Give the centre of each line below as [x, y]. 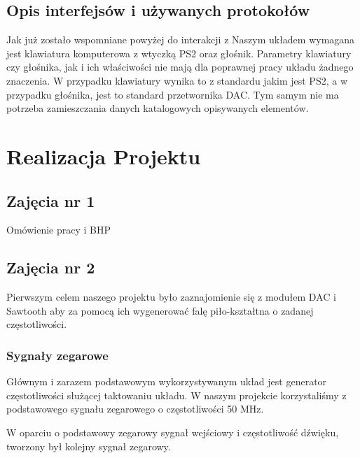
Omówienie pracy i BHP [58, 230]
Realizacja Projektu [104, 156]
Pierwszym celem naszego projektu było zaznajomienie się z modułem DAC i [171, 297]
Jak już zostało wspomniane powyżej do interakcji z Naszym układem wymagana [181, 40]
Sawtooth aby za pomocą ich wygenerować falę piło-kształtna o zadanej [160, 310]
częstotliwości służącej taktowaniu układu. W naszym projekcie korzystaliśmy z [176, 395]
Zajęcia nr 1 [51, 200]
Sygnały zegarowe [57, 355]
